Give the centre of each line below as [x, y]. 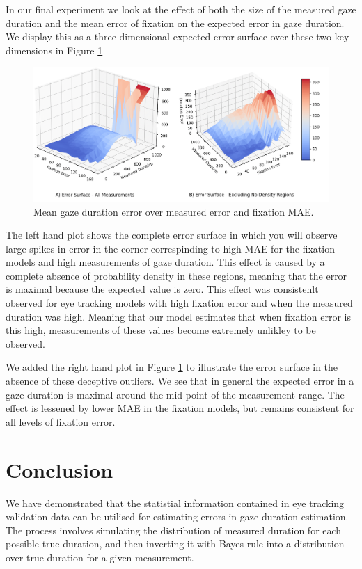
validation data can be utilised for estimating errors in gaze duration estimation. [177, 516]
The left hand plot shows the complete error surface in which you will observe [172, 235]
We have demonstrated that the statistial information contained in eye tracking [175, 503]
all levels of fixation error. [61, 421]
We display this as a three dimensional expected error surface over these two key [178, 37]
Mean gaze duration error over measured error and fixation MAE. [174, 211]
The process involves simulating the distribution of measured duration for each [174, 530]
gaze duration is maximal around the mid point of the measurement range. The [175, 394]
